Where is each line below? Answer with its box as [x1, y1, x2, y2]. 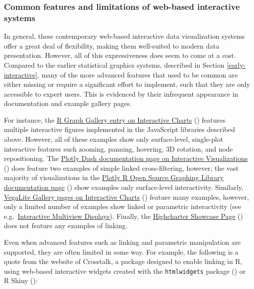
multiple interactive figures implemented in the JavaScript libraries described [4, 124, 235, 134]
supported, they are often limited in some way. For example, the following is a [4, 246, 239, 257]
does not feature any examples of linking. [4, 220, 127, 231]
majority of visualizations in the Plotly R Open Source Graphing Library [4, 172, 224, 183]
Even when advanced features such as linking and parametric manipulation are [4, 237, 241, 247]
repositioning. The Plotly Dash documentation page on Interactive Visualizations [4, 153, 248, 163]
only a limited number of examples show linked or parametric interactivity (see [4, 201, 241, 211]
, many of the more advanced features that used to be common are [37, 69, 238, 79]
